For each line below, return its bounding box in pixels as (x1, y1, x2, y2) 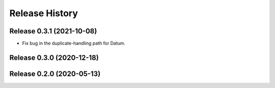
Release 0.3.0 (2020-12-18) (9, 53, 99, 62)
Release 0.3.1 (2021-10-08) (9, 27, 97, 35)
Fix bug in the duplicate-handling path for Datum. (22, 40, 126, 47)
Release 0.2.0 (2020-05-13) (9, 69, 101, 78)
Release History (9, 8, 78, 19)
